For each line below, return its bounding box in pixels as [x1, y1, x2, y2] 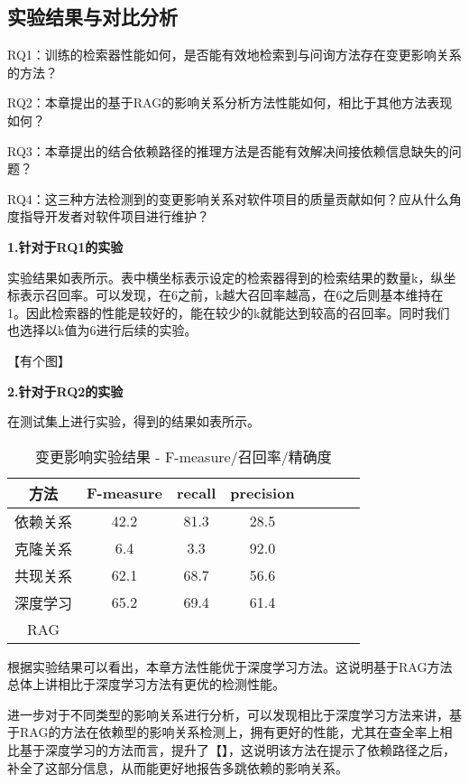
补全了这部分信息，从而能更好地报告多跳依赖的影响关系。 [7, 758, 348, 777]
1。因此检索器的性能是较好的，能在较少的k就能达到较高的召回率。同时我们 [7, 303, 450, 322]
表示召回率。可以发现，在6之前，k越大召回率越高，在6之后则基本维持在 [19, 285, 444, 304]
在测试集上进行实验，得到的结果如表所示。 [7, 412, 260, 431]
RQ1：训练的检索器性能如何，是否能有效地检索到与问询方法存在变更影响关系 [7, 45, 462, 64]
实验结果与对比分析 [7, 3, 178, 31]
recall [176, 482, 216, 504]
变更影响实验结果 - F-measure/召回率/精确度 [34, 445, 332, 467]
